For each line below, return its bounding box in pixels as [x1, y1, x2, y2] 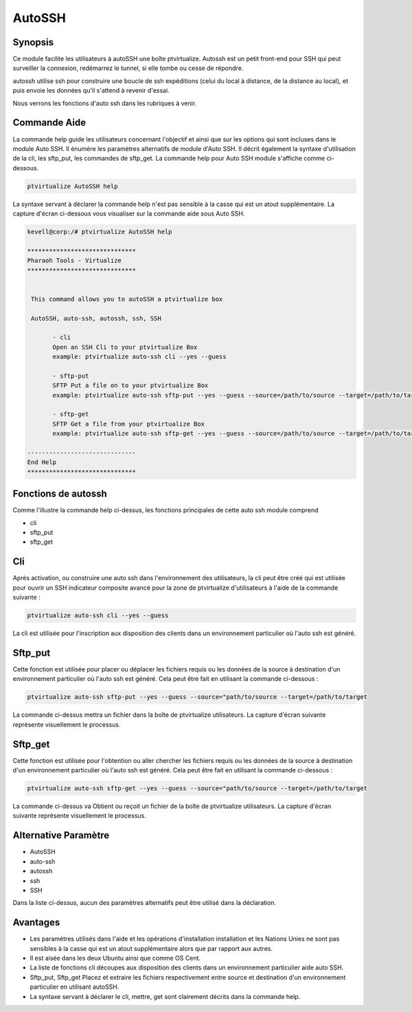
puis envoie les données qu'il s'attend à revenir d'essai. [12, 87, 170, 95]
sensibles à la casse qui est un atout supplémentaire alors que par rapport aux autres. [30, 944, 273, 952]
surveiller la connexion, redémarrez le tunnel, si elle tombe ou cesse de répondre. [12, 64, 244, 72]
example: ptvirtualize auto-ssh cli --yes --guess [52, 353, 227, 360]
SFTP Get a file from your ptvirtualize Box [52, 419, 205, 428]
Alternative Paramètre [12, 829, 110, 841]
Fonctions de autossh [12, 488, 108, 500]
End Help [27, 459, 57, 466]
